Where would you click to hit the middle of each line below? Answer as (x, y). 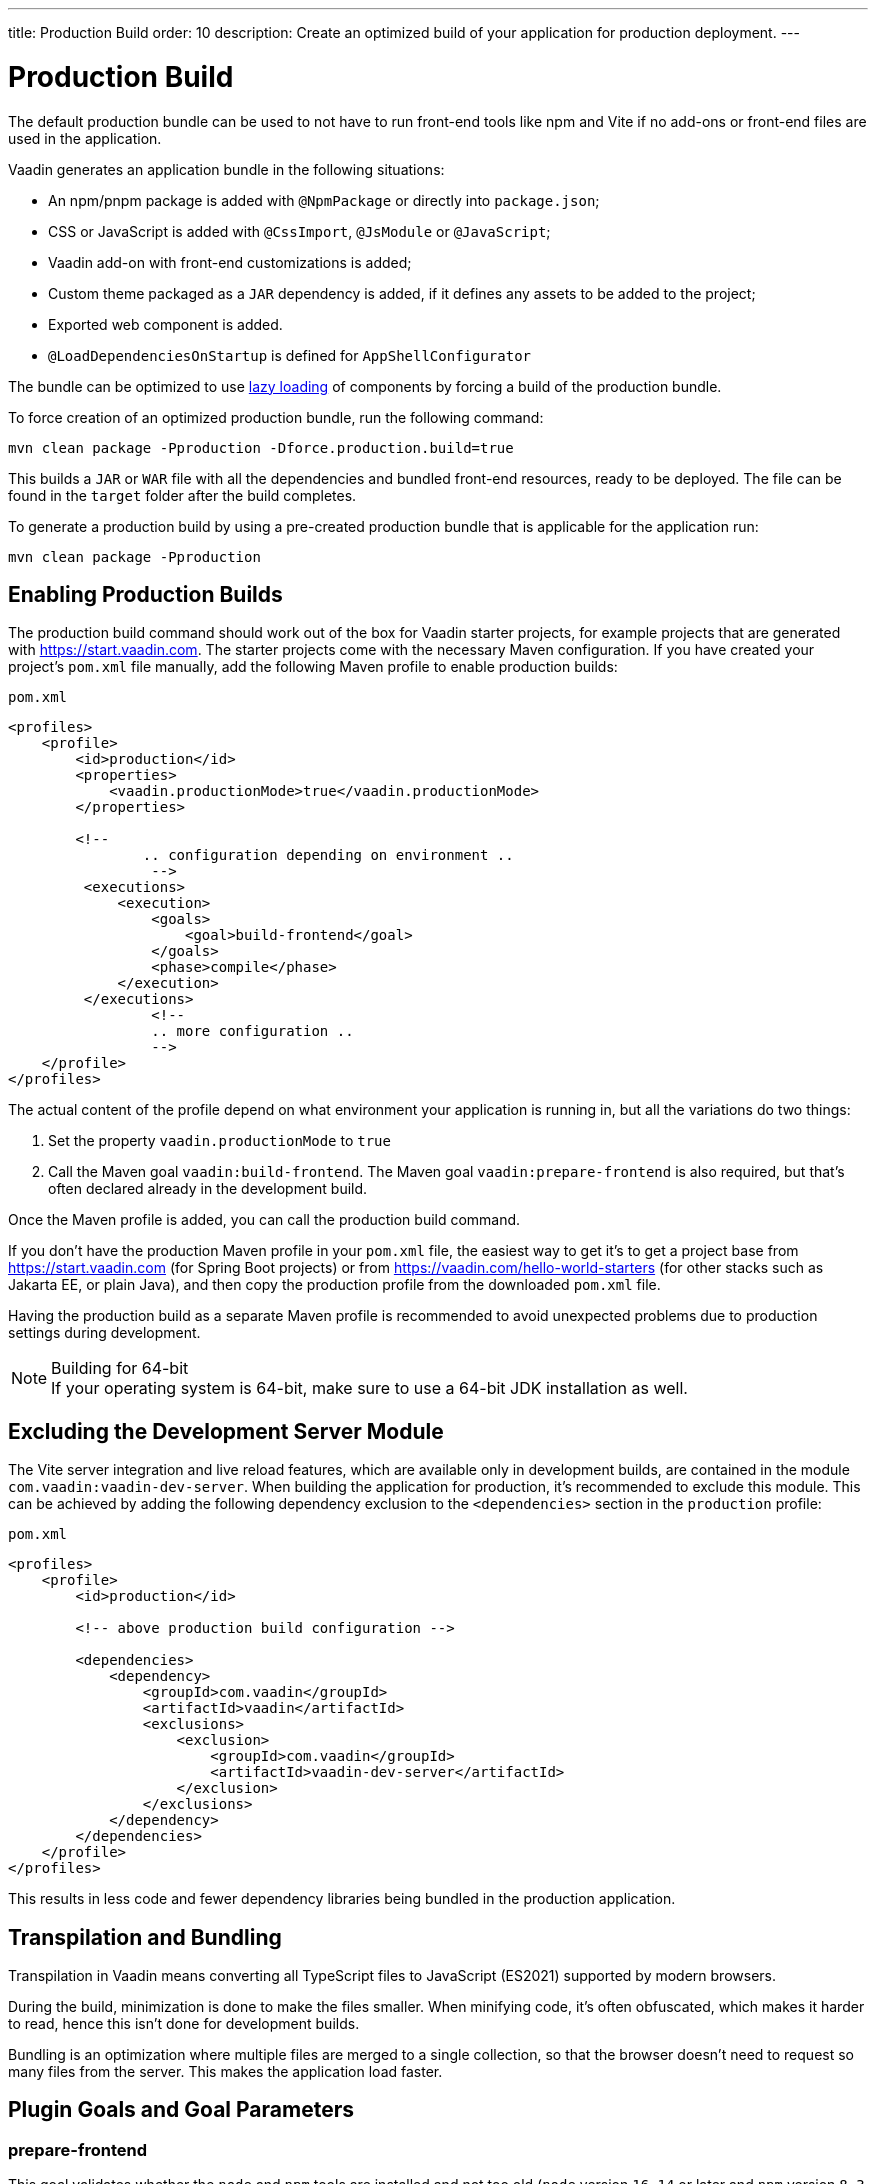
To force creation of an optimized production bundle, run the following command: (276, 417)
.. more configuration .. (252, 1031)
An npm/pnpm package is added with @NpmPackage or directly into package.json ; (324, 200)
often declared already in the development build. (208, 1189)
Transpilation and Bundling (145, 1937)
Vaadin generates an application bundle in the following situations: (226, 169)
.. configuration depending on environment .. (328, 855)
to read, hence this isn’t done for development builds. (184, 2024)
